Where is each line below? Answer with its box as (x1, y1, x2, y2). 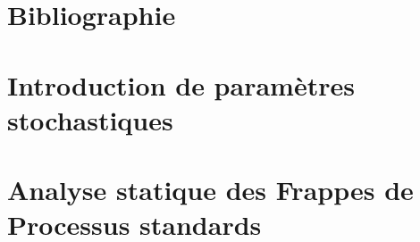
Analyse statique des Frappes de (7, 171, 414, 208)
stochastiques (7, 101, 173, 138)
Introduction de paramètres (7, 66, 355, 103)
